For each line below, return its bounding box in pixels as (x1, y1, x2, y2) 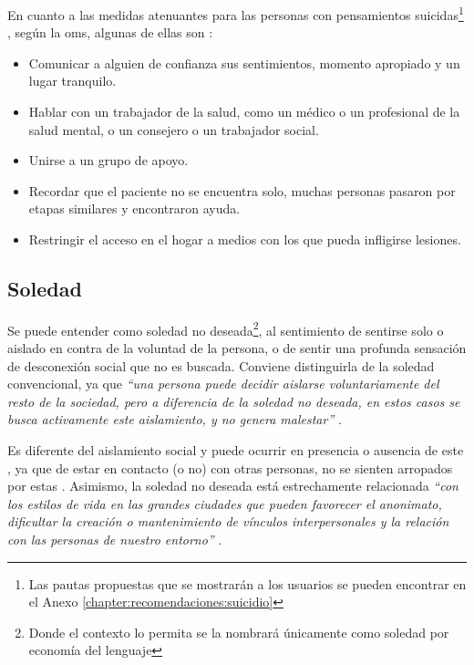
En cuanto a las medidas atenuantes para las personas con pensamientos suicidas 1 (7, 3, 464, 24)
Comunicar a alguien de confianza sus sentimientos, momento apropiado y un (28, 53, 460, 72)
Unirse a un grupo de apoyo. (28, 151, 189, 170)
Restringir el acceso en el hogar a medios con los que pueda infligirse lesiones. (28, 230, 461, 248)
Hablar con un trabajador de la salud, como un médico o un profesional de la (28, 102, 460, 121)
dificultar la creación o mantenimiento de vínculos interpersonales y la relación (7, 512, 449, 531)
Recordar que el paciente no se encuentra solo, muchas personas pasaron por (28, 181, 456, 200)
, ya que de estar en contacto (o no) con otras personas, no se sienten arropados (7, 458, 453, 477)
